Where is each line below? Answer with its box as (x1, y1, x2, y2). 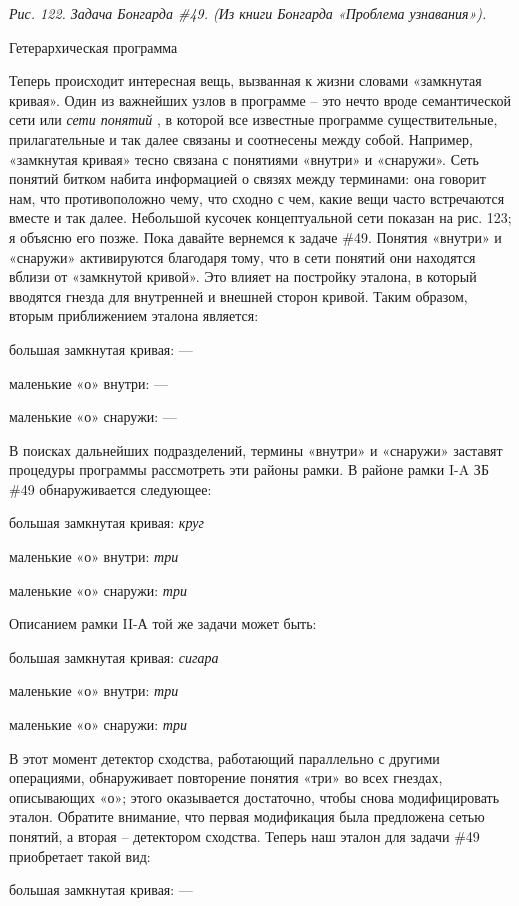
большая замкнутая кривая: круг (9, 512, 204, 533)
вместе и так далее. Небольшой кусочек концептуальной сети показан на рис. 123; (9, 207, 512, 228)
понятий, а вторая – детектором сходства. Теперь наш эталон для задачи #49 (9, 826, 480, 846)
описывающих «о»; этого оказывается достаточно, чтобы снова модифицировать (9, 786, 500, 807)
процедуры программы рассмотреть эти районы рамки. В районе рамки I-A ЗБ (9, 459, 489, 480)
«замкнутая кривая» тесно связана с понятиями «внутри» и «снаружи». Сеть (9, 148, 479, 169)
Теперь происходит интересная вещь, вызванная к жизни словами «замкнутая (9, 70, 482, 91)
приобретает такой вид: (9, 845, 151, 866)
